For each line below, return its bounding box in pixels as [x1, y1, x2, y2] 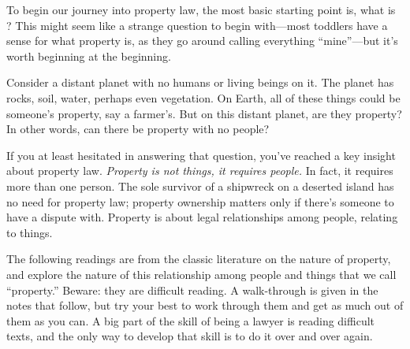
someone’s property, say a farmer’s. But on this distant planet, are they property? [6, 105, 402, 121]
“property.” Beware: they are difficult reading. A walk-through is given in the [6, 281, 378, 298]
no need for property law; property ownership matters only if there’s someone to [6, 193, 394, 210]
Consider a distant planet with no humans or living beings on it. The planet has [6, 74, 394, 91]
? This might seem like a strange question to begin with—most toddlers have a [6, 17, 388, 33]
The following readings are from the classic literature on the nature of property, [6, 251, 391, 267]
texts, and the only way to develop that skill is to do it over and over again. [6, 328, 373, 344]
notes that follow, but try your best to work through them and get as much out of [6, 297, 404, 314]
